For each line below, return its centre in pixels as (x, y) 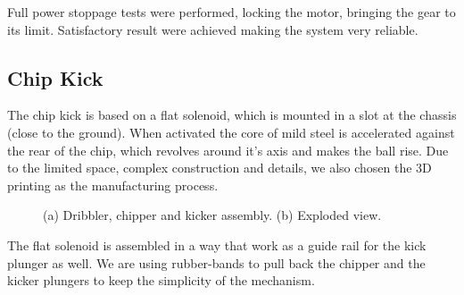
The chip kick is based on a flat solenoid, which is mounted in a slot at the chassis (232, 115)
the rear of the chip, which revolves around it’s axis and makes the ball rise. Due (228, 150)
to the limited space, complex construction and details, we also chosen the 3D (220, 168)
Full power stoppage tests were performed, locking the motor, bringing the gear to (232, 12)
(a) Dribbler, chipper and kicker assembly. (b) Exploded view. (212, 215)
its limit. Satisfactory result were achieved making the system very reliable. (213, 29)
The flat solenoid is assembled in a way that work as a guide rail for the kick (217, 244)
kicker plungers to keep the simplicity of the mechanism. (161, 280)
